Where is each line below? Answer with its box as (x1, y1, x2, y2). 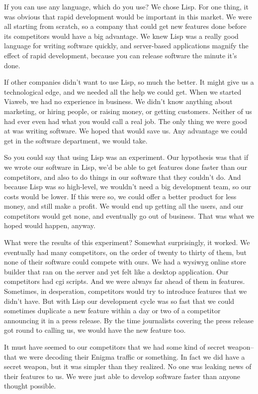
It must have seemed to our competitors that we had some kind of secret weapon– (4, 342, 254, 352)
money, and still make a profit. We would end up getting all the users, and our (4, 201, 244, 211)
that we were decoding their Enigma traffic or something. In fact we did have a (4, 351, 245, 362)
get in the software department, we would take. (4, 135, 148, 145)
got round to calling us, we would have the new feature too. (4, 325, 186, 335)
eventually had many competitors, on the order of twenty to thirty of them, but (4, 247, 247, 257)
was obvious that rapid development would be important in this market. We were (4, 11, 252, 21)
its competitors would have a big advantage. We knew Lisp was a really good (4, 30, 239, 41)
